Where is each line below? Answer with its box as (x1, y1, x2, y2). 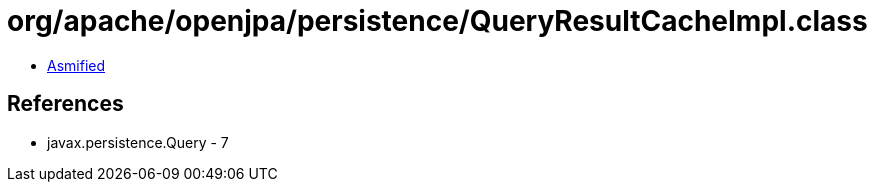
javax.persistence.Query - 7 (47, 133, 229, 151)
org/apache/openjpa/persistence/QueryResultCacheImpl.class (7, 4, 868, 38)
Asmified (47, 56, 106, 74)
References (7, 91, 124, 117)
